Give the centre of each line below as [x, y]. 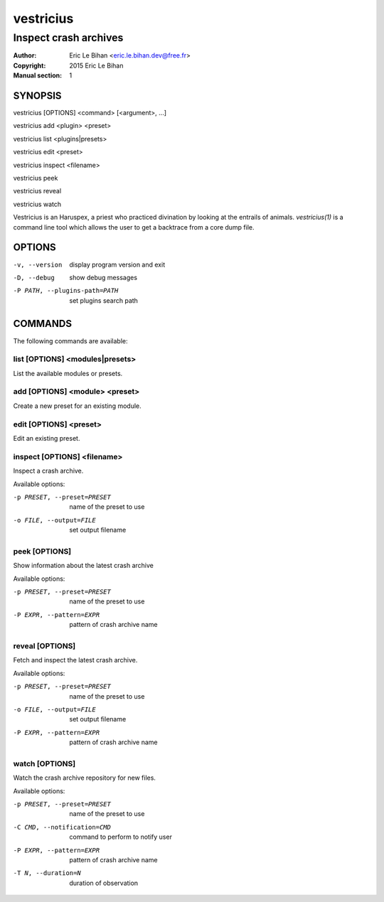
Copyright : [30, 65]
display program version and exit [117, 264]
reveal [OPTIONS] [44, 645]
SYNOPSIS [37, 96]
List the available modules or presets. [68, 373]
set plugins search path [104, 300]
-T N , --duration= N [47, 873]
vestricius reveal [37, 191]
